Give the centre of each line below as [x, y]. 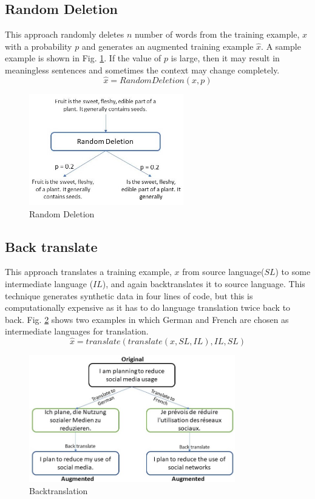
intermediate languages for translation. [77, 331]
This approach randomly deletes [65, 34]
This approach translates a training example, [88, 272]
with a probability [39, 46]
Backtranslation [59, 490]
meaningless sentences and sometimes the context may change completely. [142, 70]
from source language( [223, 272]
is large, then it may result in [225, 58]
